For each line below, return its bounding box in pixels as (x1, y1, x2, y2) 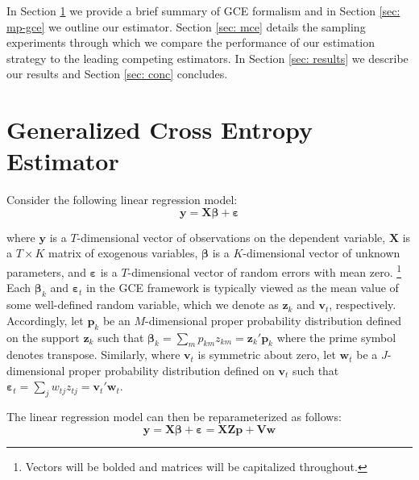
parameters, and (6, 263, 86, 280)
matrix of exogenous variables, (48, 244, 198, 261)
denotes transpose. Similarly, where (6, 346, 180, 363)
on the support (6, 328, 80, 345)
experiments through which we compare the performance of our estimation (6, 34, 375, 51)
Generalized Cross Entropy (6, 113, 313, 146)
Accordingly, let (6, 311, 84, 328)
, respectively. (329, 296, 396, 313)
